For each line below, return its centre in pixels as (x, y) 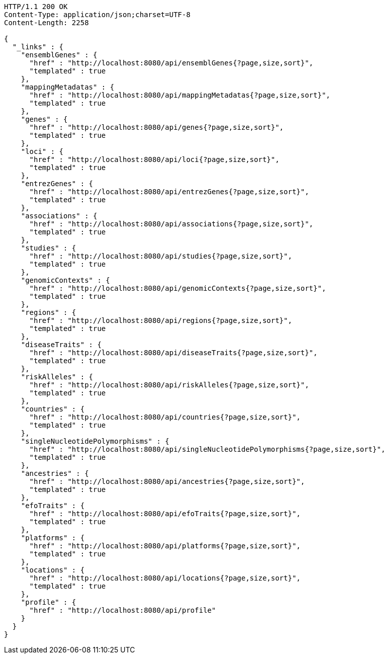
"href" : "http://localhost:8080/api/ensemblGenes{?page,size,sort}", (171, 63)
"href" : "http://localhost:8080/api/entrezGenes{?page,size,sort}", (169, 192)
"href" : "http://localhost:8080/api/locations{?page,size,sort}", (165, 578)
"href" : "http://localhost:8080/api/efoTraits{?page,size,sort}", (165, 514)
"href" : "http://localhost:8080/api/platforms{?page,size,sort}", (165, 546)
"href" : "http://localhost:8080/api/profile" (123, 610)
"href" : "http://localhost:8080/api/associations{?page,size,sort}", (171, 224)
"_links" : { (38, 47)
